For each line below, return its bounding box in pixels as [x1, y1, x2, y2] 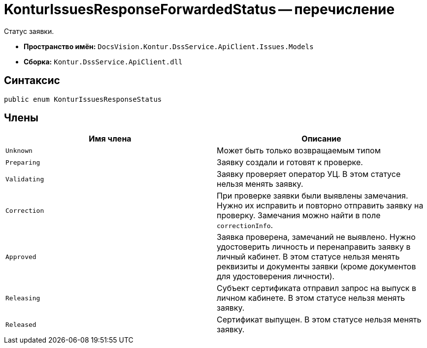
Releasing [5, 294, 40, 302]
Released [5, 320, 36, 328]
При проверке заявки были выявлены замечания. [217, 191, 408, 201]
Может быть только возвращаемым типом [217, 145, 381, 156]
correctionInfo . [217, 220, 273, 231]
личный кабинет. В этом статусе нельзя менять [217, 252, 400, 262]
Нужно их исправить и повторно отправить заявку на [217, 201, 424, 211]
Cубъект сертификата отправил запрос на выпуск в [217, 283, 416, 293]
